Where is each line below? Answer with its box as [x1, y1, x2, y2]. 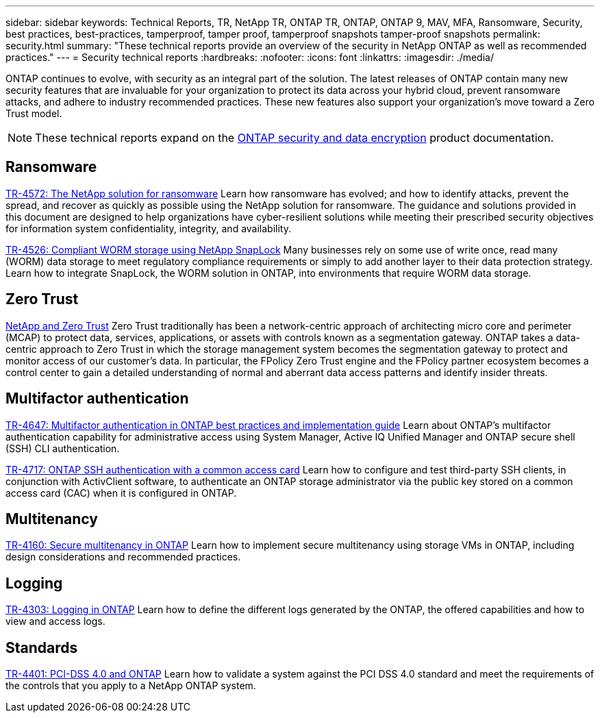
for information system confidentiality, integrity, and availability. [5, 222, 291, 234]
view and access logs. [5, 615, 105, 628]
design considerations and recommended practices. [5, 551, 241, 563]
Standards [5, 639, 78, 656]
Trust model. [5, 108, 62, 119]
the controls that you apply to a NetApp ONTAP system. [5, 680, 256, 692]
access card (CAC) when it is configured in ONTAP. [5, 486, 237, 499]
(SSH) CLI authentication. [5, 442, 120, 454]
